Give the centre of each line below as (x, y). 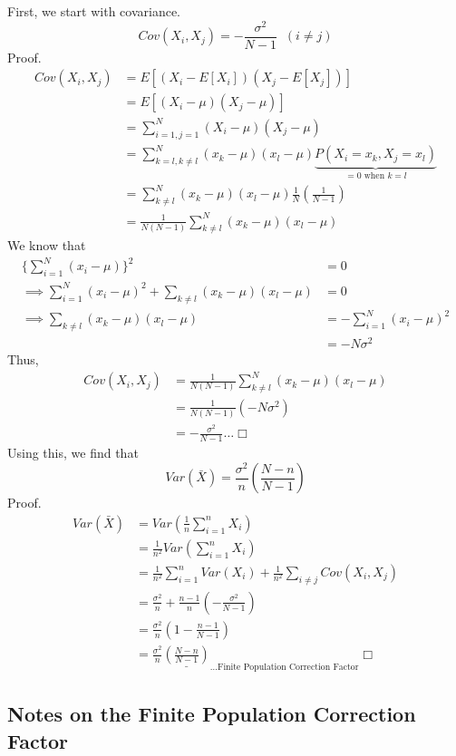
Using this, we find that (73, 453)
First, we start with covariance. (94, 11)
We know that (47, 245)
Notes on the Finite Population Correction (212, 714)
